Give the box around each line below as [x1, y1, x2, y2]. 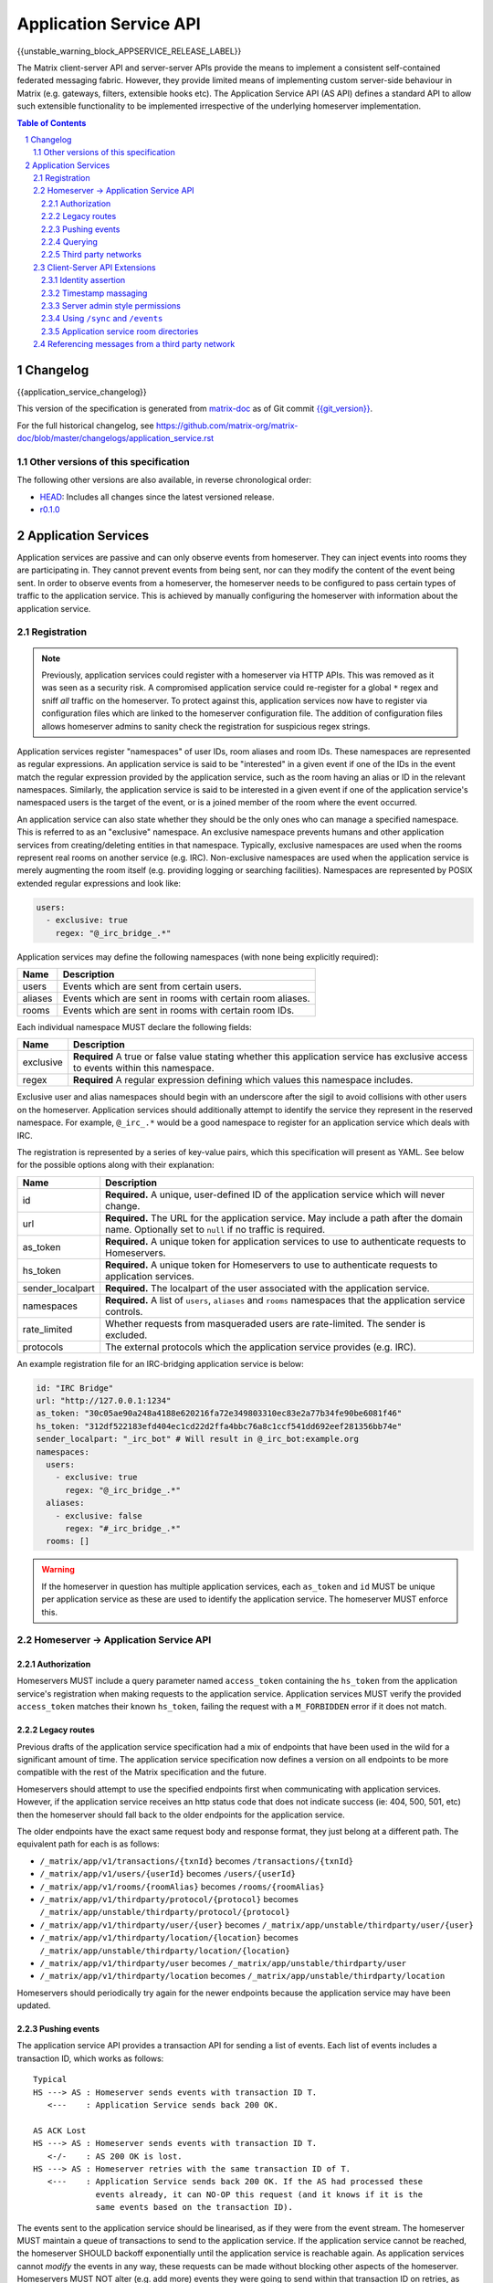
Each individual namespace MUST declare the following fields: [16, 1021, 252, 1032]
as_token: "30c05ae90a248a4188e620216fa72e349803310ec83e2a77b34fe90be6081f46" [36, 1408, 403, 1419]
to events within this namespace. [73, 1062, 215, 1075]
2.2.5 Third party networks [41, 249, 142, 260]
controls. [105, 1305, 143, 1318]
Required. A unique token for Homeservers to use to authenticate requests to [105, 1258, 438, 1271]
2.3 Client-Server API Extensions [33, 261, 156, 273]
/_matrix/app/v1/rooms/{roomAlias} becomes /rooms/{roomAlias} [39, 1881, 325, 1892]
